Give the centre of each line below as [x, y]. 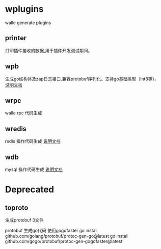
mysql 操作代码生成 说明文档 [34, 169]
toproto [17, 207]
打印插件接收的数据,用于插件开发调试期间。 [49, 51]
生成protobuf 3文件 [25, 220]
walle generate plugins [28, 23]
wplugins [24, 9]
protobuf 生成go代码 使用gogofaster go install [51, 230]
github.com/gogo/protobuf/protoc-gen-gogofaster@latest [64, 241]
